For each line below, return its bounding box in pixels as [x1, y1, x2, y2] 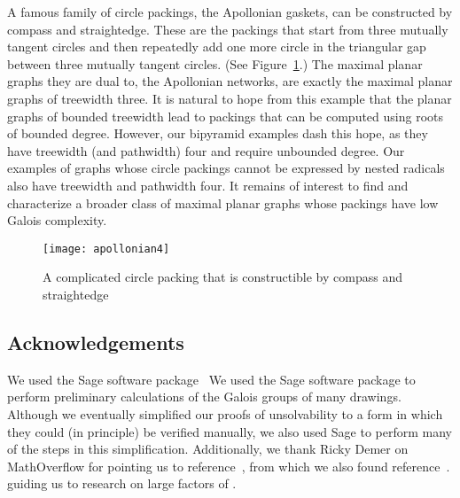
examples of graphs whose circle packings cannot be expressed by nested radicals [7, 159, 445, 177]
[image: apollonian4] [43, 242, 170, 255]
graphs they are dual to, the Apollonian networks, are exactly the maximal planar [7, 72, 453, 90]
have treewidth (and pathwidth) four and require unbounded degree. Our [7, 141, 405, 160]
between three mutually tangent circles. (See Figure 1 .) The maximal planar [7, 54, 423, 73]
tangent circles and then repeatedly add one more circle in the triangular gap [7, 37, 426, 56]
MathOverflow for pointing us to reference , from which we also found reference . [7, 456, 450, 475]
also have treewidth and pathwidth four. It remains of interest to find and [7, 175, 409, 194]
